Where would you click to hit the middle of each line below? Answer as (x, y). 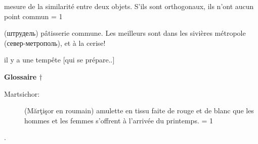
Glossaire (20, 76)
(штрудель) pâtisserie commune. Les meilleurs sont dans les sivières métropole (125, 33)
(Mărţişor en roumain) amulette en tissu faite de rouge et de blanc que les (139, 111)
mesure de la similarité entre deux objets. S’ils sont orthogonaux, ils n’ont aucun (129, 6)
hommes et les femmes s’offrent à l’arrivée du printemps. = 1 (119, 120)
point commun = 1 (33, 16)
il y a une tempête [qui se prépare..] (59, 60)
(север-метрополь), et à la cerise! (55, 43)
